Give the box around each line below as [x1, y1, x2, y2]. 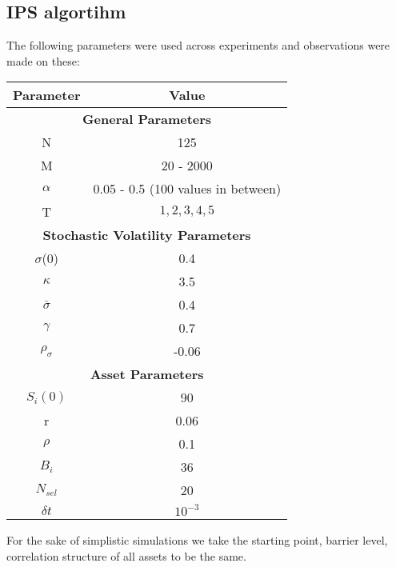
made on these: [6, 52, 80, 69]
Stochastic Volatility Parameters [42, 226, 251, 245]
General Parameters [82, 110, 212, 129]
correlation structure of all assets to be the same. [6, 547, 246, 564]
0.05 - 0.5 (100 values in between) [93, 179, 282, 198]
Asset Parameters [90, 365, 204, 384]
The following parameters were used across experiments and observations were [6, 37, 390, 54]
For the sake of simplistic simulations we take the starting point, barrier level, [6, 532, 388, 549]
